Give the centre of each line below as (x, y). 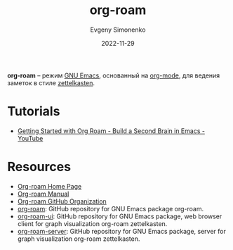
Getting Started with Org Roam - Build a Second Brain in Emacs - (111, 131)
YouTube (30, 138)
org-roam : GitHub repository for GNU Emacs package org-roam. (111, 208)
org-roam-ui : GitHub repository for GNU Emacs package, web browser (120, 216)
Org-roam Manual (43, 194)
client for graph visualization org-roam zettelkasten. (92, 223)
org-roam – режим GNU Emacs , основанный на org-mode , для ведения (114, 75)
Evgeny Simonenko (118, 30)
